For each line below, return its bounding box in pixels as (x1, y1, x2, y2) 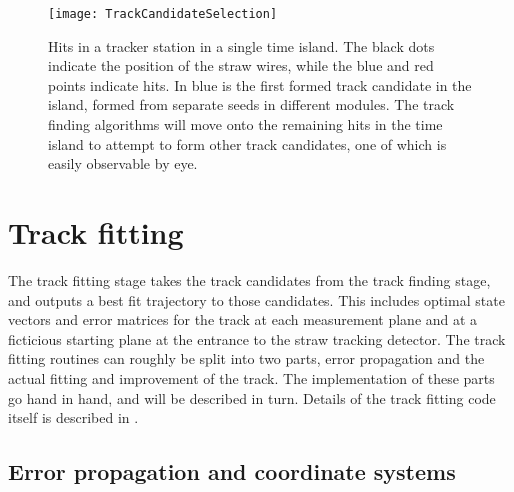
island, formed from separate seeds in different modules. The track (48, 94, 455, 115)
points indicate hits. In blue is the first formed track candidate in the (48, 74, 472, 95)
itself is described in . (8, 407, 139, 428)
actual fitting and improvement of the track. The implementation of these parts (8, 367, 495, 388)
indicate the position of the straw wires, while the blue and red (48, 55, 434, 76)
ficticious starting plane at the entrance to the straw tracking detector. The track (8, 328, 506, 349)
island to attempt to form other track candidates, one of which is (48, 133, 447, 154)
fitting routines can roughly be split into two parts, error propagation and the (8, 348, 485, 369)
